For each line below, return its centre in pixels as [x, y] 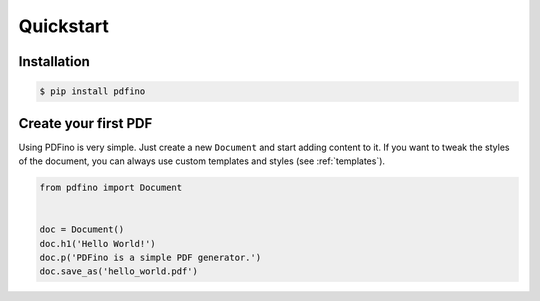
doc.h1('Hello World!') [98, 243]
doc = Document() [82, 229]
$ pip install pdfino [92, 91]
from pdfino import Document [111, 188]
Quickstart [64, 26]
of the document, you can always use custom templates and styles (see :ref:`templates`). [201, 161]
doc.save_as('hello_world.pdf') [119, 271]
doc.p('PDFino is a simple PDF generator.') [150, 257]
